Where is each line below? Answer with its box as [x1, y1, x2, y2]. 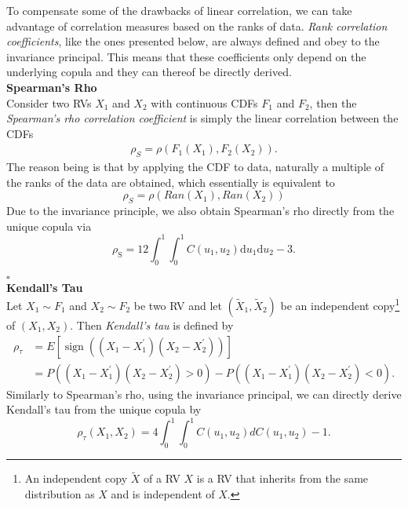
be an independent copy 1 [280, 295, 400, 313]
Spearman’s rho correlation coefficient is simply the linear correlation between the [6, 110, 399, 126]
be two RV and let [133, 297, 222, 313]
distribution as [24, 485, 95, 502]
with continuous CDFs [151, 94, 258, 111]
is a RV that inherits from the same [196, 470, 369, 487]
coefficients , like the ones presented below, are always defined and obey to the [6, 33, 380, 49]
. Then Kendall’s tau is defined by [70, 316, 234, 333]
